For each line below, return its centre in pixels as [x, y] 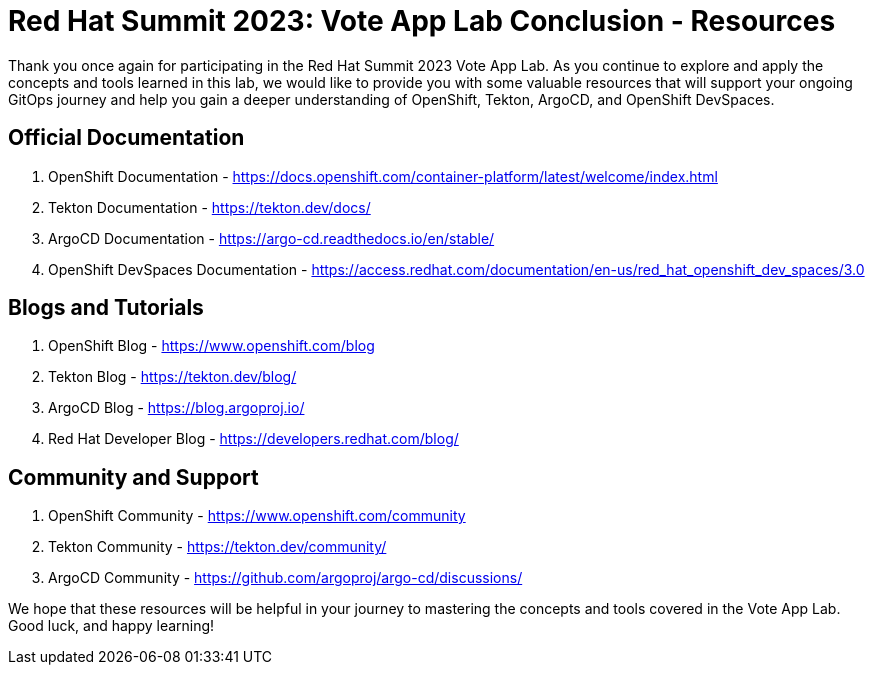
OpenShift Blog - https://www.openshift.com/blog [211, 346]
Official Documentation [126, 138]
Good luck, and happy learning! [111, 626]
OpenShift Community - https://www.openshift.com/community [257, 516]
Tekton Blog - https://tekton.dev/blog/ [172, 377]
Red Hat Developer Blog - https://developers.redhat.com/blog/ [253, 439]
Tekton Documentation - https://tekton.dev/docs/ [209, 207]
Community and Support [133, 477]
